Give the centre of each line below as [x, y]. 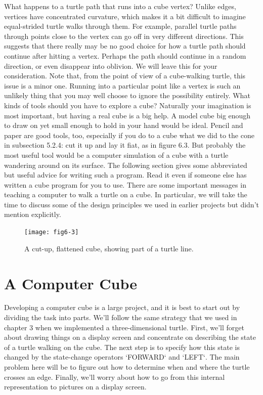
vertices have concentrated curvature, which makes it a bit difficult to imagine [125, 16]
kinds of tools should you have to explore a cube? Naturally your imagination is [128, 105]
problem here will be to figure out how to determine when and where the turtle [127, 367]
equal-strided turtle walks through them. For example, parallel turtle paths [120, 26]
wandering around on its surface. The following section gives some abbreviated [126, 165]
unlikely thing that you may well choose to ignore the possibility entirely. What [127, 95]
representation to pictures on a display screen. [75, 387]
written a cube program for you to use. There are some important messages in [125, 184]
